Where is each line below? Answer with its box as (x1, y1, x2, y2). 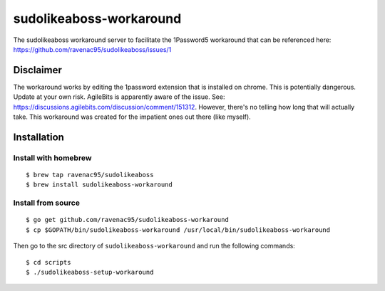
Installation (13, 131, 64, 143)
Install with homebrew (13, 153, 92, 163)
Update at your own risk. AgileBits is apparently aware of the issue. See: (13, 92, 225, 101)
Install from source (13, 198, 80, 208)
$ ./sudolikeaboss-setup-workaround (26, 268, 154, 276)
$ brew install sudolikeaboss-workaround (26, 181, 173, 189)
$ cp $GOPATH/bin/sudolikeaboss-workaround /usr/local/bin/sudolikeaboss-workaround (26, 226, 331, 234)
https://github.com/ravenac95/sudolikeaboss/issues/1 (13, 45, 172, 53)
